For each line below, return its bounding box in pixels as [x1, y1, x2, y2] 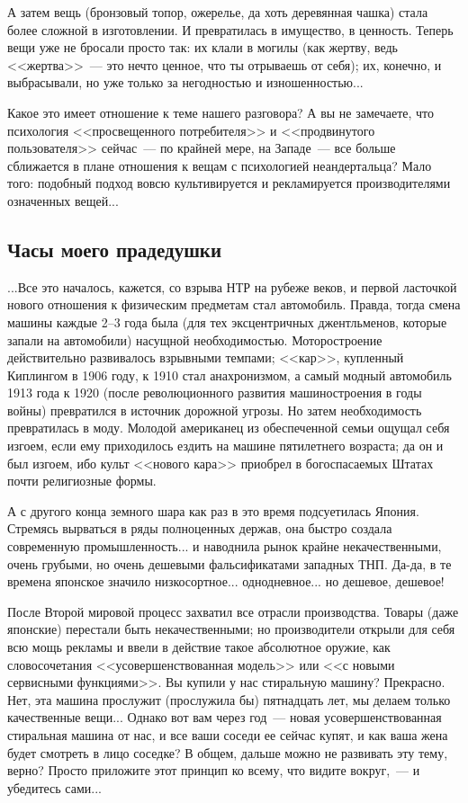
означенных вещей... [7, 191, 119, 210]
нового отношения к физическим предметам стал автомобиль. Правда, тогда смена [7, 295, 461, 314]
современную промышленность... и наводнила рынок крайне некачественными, [7, 537, 442, 556]
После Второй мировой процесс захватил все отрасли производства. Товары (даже [7, 602, 459, 620]
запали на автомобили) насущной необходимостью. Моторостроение [7, 330, 382, 349]
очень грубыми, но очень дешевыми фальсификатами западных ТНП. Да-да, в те [7, 554, 452, 573]
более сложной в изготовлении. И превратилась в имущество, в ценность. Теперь [7, 20, 454, 39]
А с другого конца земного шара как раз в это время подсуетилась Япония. [7, 501, 419, 520]
